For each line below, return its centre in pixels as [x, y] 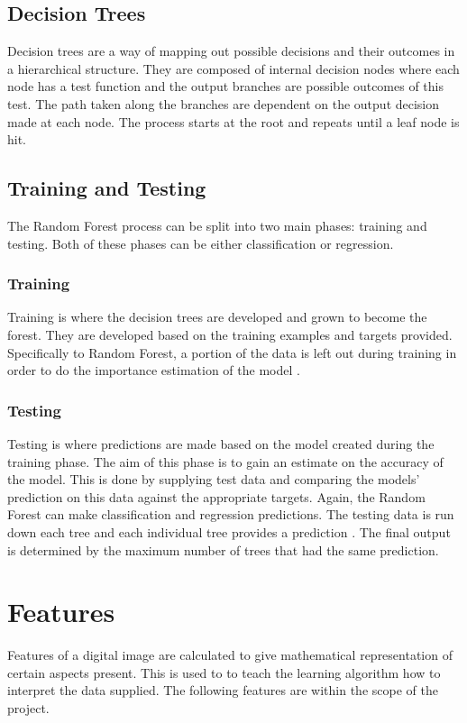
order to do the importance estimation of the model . [154, 370]
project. [28, 708]
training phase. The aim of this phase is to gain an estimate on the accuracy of [225, 461]
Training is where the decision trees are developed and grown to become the [217, 317]
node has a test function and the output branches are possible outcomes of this [226, 86]
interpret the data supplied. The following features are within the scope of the [223, 690]
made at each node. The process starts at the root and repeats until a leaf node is [233, 121]
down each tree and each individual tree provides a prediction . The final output [229, 531]
